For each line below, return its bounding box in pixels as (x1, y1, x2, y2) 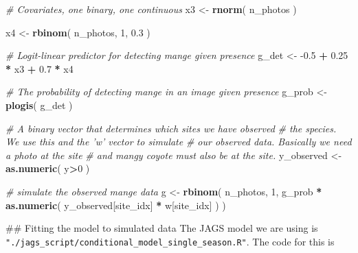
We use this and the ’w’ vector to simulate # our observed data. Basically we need (5, 134, 352, 149)
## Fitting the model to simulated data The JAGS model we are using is (5, 221, 318, 235)
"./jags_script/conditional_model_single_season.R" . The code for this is (5, 234, 335, 248)
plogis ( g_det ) (5, 97, 73, 112)
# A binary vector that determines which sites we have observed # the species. (5, 121, 337, 135)
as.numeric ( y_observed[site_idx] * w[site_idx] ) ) (5, 197, 226, 212)
